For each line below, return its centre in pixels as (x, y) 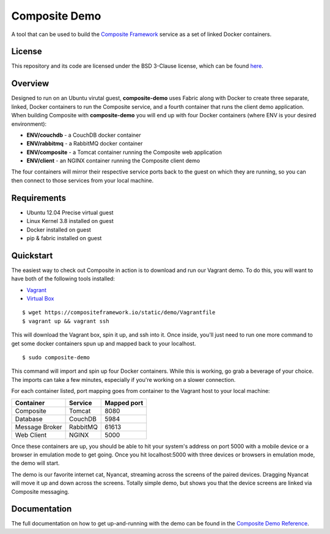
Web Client (31, 435)
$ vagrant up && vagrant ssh (66, 321)
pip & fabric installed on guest (64, 238)
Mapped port (124, 403)
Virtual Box (40, 299)
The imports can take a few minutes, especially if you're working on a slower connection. (123, 379)
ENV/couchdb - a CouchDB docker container (84, 135)
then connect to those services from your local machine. (82, 180)
